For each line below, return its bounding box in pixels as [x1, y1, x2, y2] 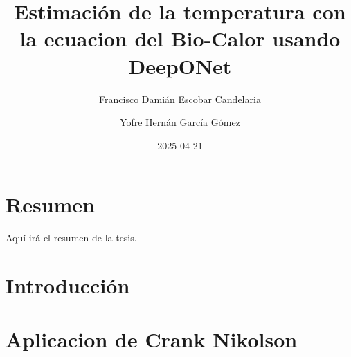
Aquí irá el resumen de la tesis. [6, 230, 137, 245]
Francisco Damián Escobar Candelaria [99, 91, 261, 106]
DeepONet [128, 51, 232, 80]
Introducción [6, 271, 130, 299]
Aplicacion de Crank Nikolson [6, 325, 298, 354]
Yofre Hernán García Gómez [120, 115, 240, 129]
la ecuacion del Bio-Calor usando [19, 24, 341, 53]
